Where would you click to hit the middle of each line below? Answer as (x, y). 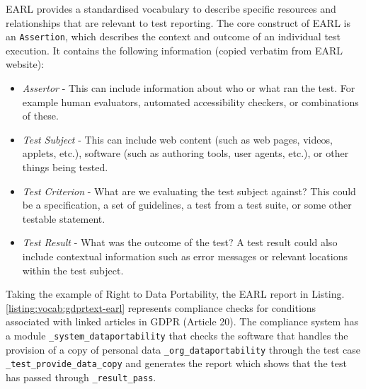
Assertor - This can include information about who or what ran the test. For (189, 88)
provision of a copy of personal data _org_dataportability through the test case (183, 349)
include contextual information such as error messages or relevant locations (185, 256)
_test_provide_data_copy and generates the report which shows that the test (176, 363)
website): (25, 64)
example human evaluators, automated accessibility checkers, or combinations (190, 101)
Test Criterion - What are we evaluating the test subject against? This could (189, 191)
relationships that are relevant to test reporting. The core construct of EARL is (178, 22)
